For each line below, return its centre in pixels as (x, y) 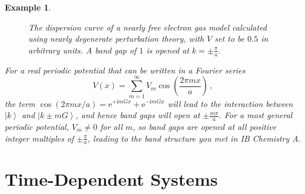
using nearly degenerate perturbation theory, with (116, 39)
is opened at (168, 50)
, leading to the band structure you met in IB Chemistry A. (194, 138)
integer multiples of (39, 138)
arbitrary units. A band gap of (82, 50)
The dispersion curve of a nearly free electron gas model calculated (147, 27)
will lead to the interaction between (230, 103)
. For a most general (256, 115)
